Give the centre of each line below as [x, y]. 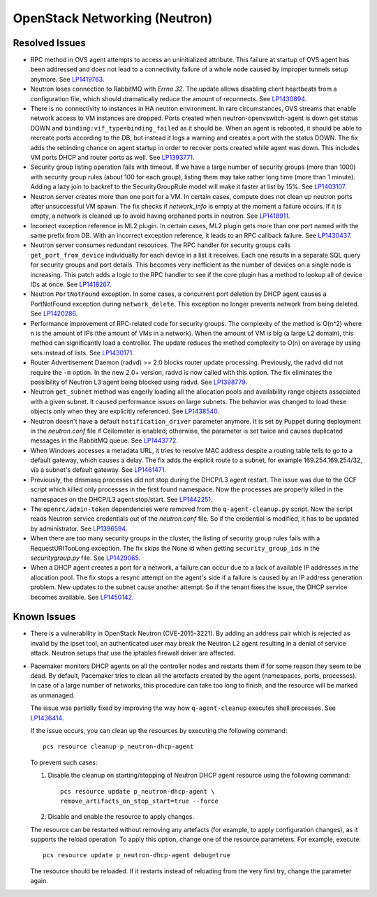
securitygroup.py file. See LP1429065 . [86, 558]
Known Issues [44, 617]
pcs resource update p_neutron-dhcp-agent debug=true [136, 855]
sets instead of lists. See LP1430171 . [82, 353]
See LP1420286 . [54, 313]
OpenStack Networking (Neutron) [113, 18]
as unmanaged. [53, 695]
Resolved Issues [50, 43]
